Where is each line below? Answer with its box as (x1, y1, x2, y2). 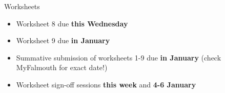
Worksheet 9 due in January (16, 35, 110, 46)
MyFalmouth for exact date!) (16, 62, 108, 73)
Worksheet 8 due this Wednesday (16, 18, 128, 28)
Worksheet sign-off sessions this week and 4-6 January (16, 79, 196, 89)
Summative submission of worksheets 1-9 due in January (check (16, 52, 221, 63)
